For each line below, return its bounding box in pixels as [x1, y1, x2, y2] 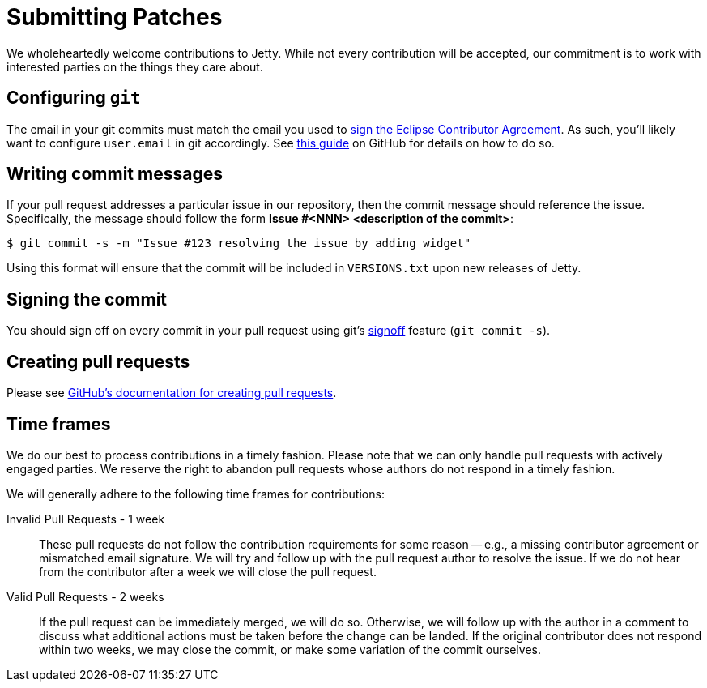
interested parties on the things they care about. [6, 59, 263, 74]
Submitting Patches [6, 3, 223, 31]
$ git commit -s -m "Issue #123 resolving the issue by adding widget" [6, 237, 471, 250]
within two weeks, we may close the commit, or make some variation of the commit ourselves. [39, 642, 541, 656]
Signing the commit [6, 288, 168, 310]
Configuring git [6, 88, 141, 109]
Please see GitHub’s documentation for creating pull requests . [6, 386, 337, 400]
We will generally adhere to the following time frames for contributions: [6, 486, 385, 501]
